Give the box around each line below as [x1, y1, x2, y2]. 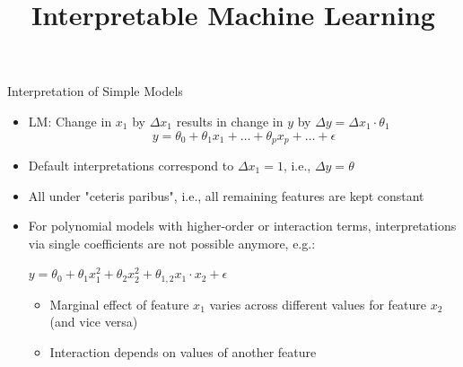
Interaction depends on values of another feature [49, 343, 317, 362]
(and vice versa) [49, 312, 138, 331]
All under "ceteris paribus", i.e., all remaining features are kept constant [28, 186, 424, 205]
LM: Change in [28, 111, 112, 130]
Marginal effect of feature [49, 294, 189, 313]
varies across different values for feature [209, 294, 427, 313]
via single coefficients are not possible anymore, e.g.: [28, 233, 316, 252]
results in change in [176, 111, 284, 130]
